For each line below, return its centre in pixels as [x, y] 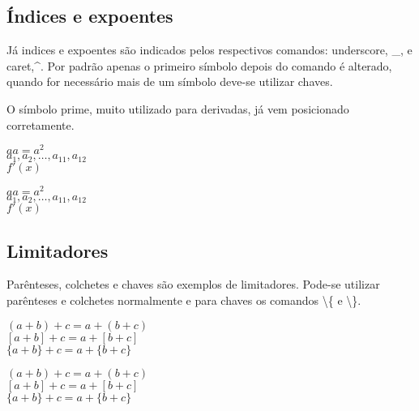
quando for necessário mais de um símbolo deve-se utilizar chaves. [170, 81]
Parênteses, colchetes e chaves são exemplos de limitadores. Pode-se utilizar [193, 284]
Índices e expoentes [90, 16]
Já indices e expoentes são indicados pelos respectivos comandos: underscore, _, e [209, 50]
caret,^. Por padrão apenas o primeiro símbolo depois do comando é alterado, [199, 65]
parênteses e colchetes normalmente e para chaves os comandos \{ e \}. [184, 300]
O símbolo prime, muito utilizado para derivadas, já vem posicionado [178, 108]
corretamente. [41, 124]
